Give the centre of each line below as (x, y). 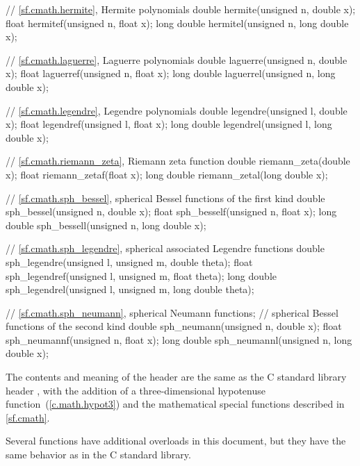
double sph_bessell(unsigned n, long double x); (106, 225)
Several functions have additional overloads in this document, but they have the (176, 441)
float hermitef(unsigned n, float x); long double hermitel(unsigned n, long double (177, 23)
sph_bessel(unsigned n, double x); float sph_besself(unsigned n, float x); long (171, 211)
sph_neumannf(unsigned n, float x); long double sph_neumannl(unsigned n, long (179, 339)
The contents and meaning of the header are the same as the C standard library (176, 377)
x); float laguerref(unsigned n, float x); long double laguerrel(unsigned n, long (171, 73)
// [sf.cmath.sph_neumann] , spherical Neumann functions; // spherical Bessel (172, 312)
